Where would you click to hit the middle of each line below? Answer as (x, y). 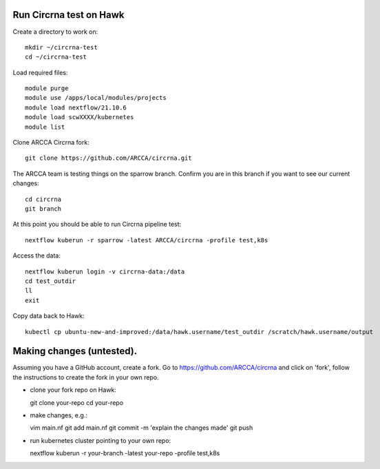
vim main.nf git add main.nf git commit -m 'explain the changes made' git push (141, 428)
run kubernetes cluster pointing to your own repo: (101, 440)
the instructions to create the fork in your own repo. (86, 377)
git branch (43, 209)
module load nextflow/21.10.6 (76, 107)
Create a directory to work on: (55, 32)
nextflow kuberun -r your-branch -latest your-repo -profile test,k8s (125, 453)
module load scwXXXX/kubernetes (80, 117)
